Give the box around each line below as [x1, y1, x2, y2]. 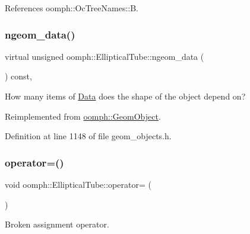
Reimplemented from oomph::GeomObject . [5, 110, 161, 122]
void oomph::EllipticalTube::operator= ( [5, 178, 151, 190]
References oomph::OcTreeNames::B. [5, 2, 138, 14]
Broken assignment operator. [5, 218, 109, 230]
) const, [5, 70, 32, 82]
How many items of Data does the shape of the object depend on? [5, 90, 246, 102]
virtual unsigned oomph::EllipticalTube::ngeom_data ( [5, 50, 204, 62]
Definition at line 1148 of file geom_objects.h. [5, 130, 172, 142]
